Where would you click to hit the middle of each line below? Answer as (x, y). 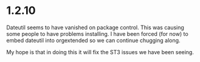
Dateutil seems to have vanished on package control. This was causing (95, 27)
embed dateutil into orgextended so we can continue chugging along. (93, 40)
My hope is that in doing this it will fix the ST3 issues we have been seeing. (100, 52)
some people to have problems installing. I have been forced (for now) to (97, 33)
